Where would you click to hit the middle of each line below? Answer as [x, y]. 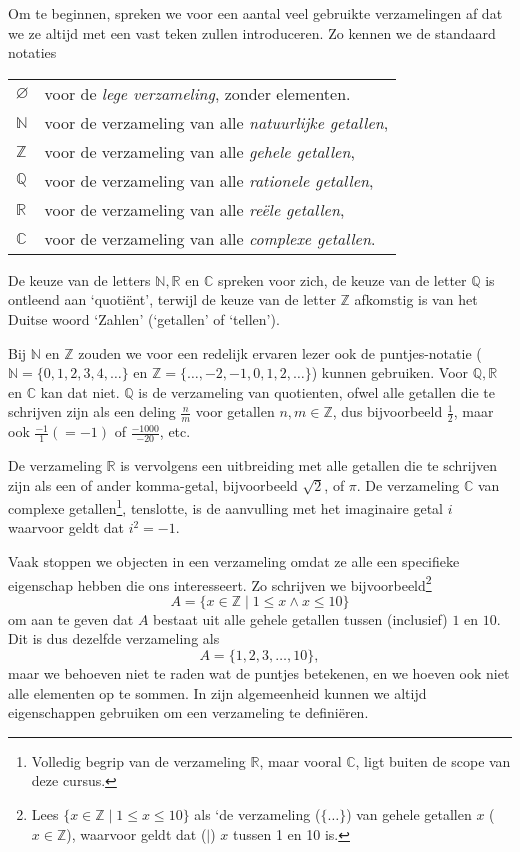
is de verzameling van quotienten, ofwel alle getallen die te [317, 391]
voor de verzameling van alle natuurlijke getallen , [216, 122]
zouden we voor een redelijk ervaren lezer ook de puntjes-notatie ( [280, 352]
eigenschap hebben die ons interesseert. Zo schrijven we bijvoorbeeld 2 [220, 583]
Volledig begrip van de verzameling [138, 760]
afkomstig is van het [416, 299]
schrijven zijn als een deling [92, 411]
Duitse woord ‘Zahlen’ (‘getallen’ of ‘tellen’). [144, 318]
